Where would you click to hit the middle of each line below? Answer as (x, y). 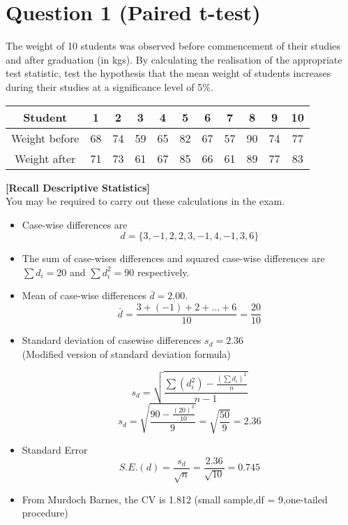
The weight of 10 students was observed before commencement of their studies (173, 46)
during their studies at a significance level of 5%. (109, 86)
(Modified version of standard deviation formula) (126, 353)
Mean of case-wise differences (84, 295)
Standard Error (55, 450)
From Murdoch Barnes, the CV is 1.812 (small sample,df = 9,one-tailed (175, 499)
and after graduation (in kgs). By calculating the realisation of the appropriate (174, 59)
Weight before (45, 138)
